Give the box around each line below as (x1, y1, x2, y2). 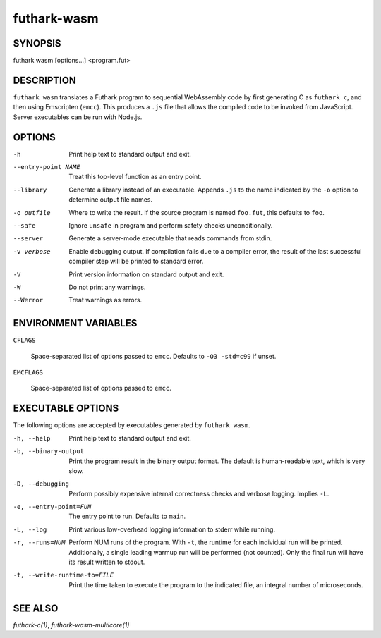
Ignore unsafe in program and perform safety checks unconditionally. (68, 221, 273, 229)
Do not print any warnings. (68, 283, 146, 291)
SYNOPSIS (13, 37, 61, 49)
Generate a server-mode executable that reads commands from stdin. (68, 234, 272, 243)
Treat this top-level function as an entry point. (68, 173, 202, 181)
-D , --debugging (13, 480, 70, 488)
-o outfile (13, 209, 51, 216)
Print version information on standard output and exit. (68, 270, 224, 278)
